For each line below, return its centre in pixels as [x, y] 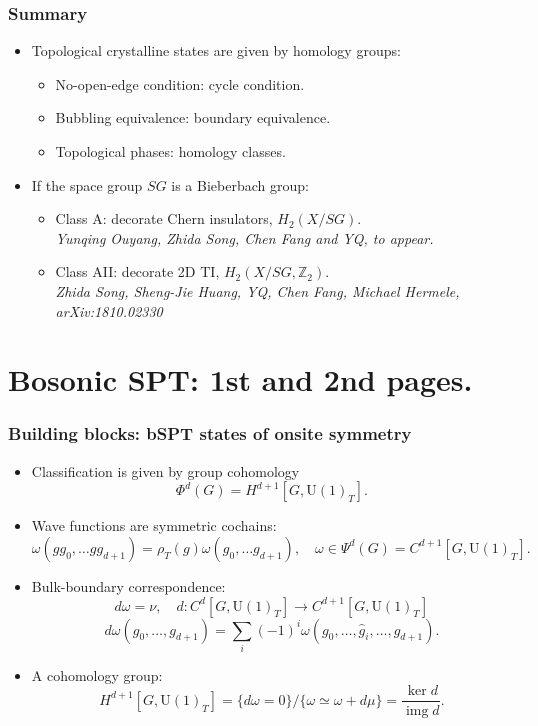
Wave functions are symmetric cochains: [154, 525]
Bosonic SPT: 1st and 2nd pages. [240, 379]
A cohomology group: [97, 674]
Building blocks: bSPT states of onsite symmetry [210, 433]
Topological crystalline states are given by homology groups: [216, 50]
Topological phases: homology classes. [170, 151]
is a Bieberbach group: [240, 184]
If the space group [87, 184]
